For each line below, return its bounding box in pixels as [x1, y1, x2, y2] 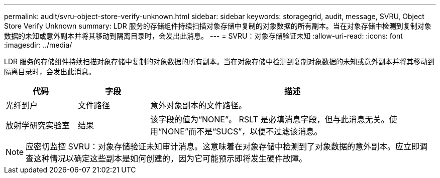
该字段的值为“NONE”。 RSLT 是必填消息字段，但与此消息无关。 [150, 114, 389, 124]
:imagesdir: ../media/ [4, 41, 72, 49]
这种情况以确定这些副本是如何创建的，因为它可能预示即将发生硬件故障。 [34, 153, 307, 163]
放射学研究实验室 [6, 120, 70, 130]
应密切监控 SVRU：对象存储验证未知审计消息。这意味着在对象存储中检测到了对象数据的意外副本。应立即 [26, 141, 420, 151]
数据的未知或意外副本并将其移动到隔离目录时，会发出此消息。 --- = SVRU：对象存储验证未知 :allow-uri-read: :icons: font [4, 32, 403, 40]
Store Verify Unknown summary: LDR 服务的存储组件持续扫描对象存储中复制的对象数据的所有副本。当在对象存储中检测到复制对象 [4, 22, 431, 30]
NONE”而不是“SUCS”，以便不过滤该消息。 [162, 126, 322, 136]
